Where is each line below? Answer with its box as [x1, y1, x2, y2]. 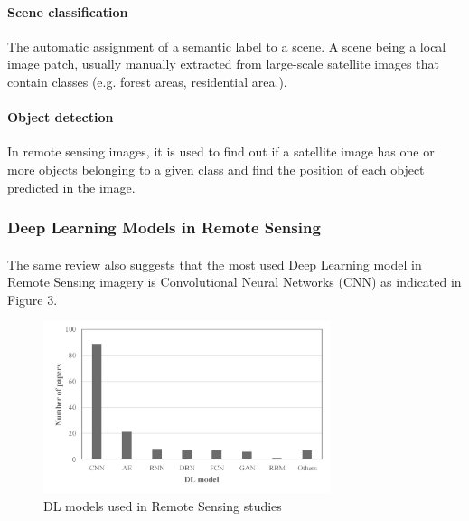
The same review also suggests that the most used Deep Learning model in [7, 254, 422, 273]
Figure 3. [7, 289, 58, 308]
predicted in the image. [7, 177, 136, 196]
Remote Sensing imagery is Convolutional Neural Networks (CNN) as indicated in [7, 272, 462, 291]
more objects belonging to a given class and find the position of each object [7, 159, 425, 178]
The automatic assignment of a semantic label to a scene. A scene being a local [7, 36, 446, 55]
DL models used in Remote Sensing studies [43, 496, 282, 515]
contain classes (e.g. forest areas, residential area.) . [7, 71, 287, 90]
